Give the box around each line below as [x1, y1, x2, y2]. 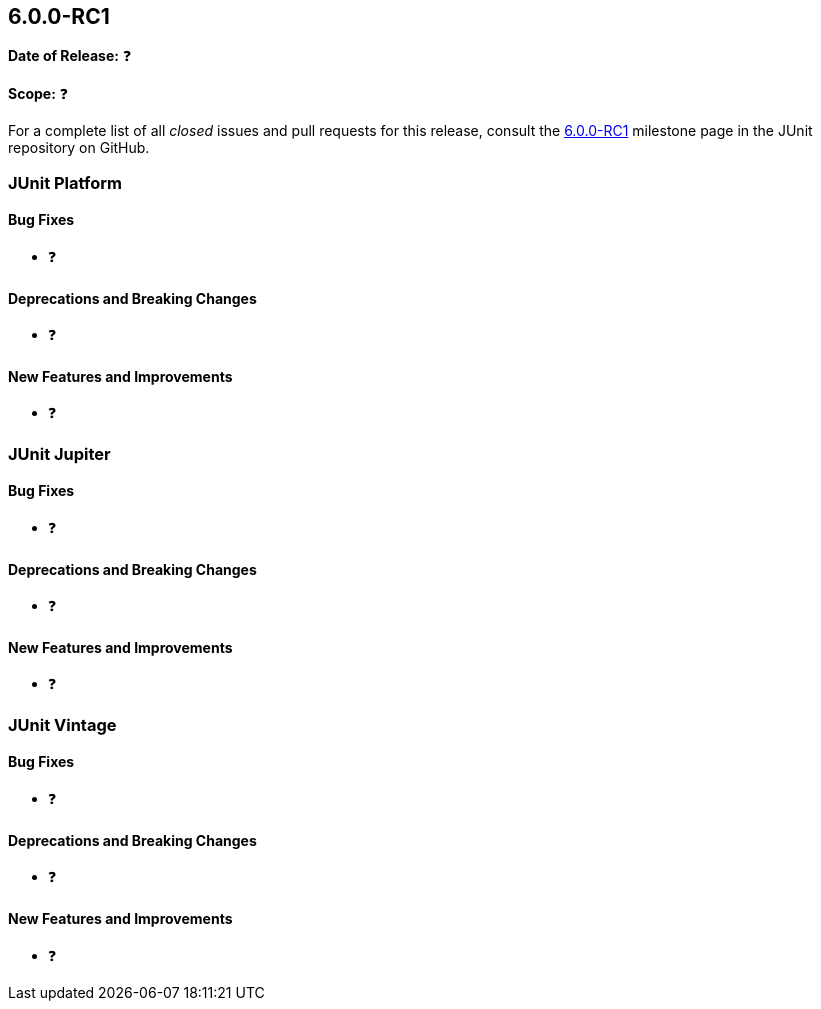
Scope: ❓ [8, 85, 69, 103]
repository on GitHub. [8, 139, 150, 157]
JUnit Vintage [8, 714, 117, 735]
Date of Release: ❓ [8, 47, 132, 65]
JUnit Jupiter [8, 443, 111, 464]
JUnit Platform [8, 172, 122, 193]
